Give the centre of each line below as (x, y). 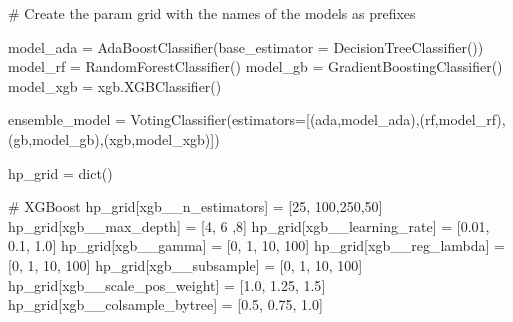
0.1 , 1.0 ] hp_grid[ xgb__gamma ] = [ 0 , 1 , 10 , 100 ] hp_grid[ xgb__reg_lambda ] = (256, 245)
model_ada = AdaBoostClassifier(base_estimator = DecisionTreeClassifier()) (246, 46)
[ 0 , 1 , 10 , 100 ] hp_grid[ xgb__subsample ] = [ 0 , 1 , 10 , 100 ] (185, 264)
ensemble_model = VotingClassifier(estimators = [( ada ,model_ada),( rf (221, 119)
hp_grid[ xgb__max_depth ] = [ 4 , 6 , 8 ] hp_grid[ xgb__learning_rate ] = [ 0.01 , (249, 225)
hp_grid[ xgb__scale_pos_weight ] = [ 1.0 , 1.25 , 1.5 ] (167, 284)
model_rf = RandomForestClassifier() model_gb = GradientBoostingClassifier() (255, 66)
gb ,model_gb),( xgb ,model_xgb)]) (116, 138)
